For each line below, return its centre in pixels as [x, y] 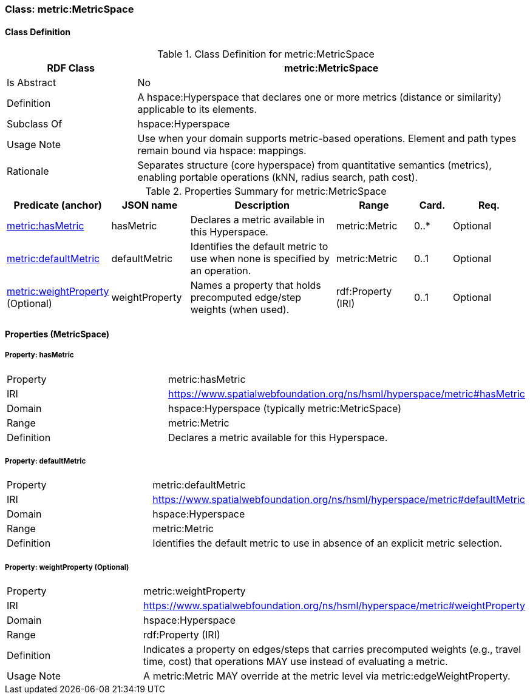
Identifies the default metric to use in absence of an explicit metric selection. [328, 543]
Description [262, 205]
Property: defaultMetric [46, 461]
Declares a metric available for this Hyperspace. [278, 437]
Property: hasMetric [39, 355]
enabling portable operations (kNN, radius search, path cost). [278, 177]
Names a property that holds [256, 285]
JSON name [150, 205]
